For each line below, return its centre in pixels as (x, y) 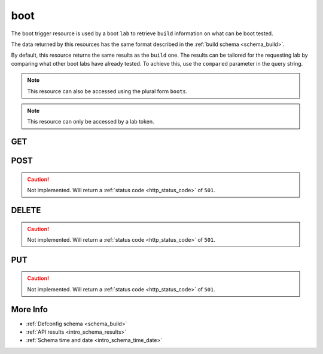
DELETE (26, 210)
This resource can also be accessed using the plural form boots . (107, 91)
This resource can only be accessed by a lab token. (91, 122)
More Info (29, 310)
